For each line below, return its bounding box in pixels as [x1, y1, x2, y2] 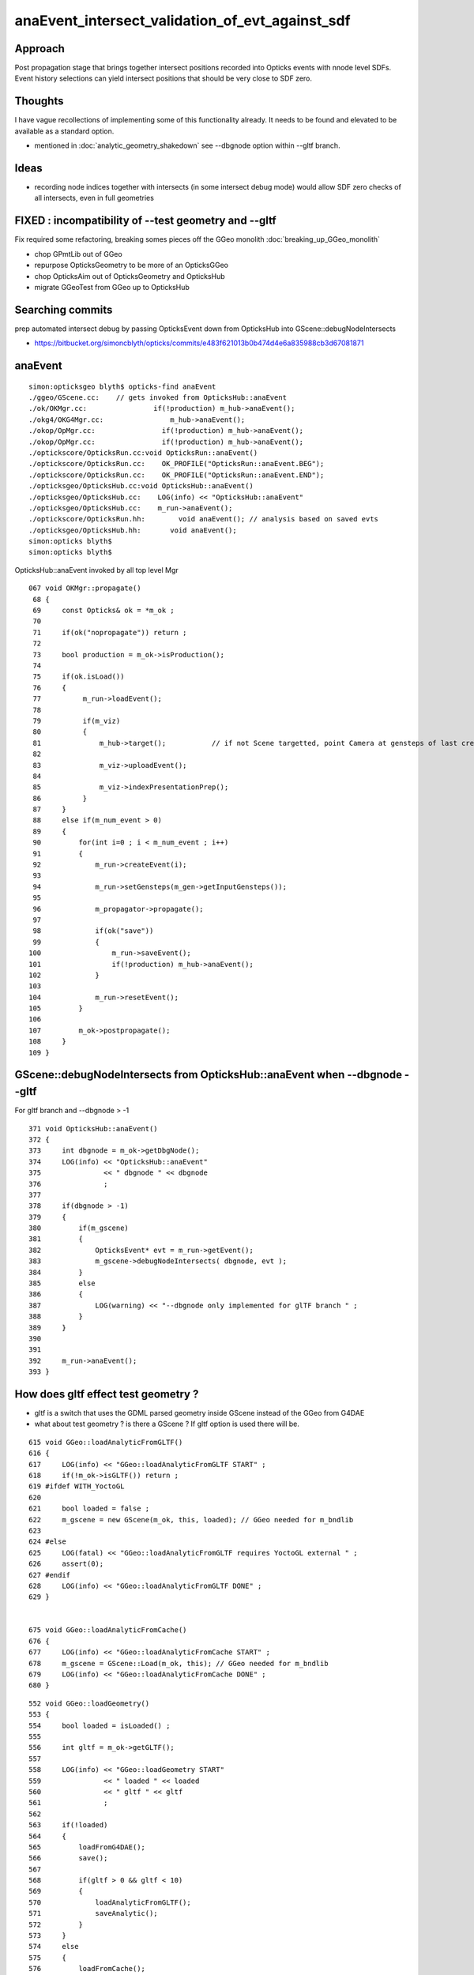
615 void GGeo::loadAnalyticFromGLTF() [28, 1438, 183, 1446]
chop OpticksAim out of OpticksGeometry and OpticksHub [34, 271, 225, 280]
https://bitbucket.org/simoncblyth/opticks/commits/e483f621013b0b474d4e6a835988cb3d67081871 [34, 338, 364, 348]
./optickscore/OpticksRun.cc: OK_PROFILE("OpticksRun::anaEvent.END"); [28, 470, 325, 480]
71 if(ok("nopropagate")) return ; [32, 628, 187, 637]
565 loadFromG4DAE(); [28, 1842, 146, 1852]
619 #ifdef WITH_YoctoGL [28, 1482, 125, 1491]
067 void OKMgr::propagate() [28, 584, 141, 592]
